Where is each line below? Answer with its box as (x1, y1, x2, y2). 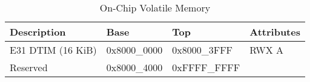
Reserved (10, 60, 48, 74)
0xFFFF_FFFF (172, 60, 240, 74)
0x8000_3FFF (172, 43, 233, 57)
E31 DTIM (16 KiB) (10, 43, 97, 57)
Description (10, 25, 66, 39)
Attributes (249, 25, 300, 39)
